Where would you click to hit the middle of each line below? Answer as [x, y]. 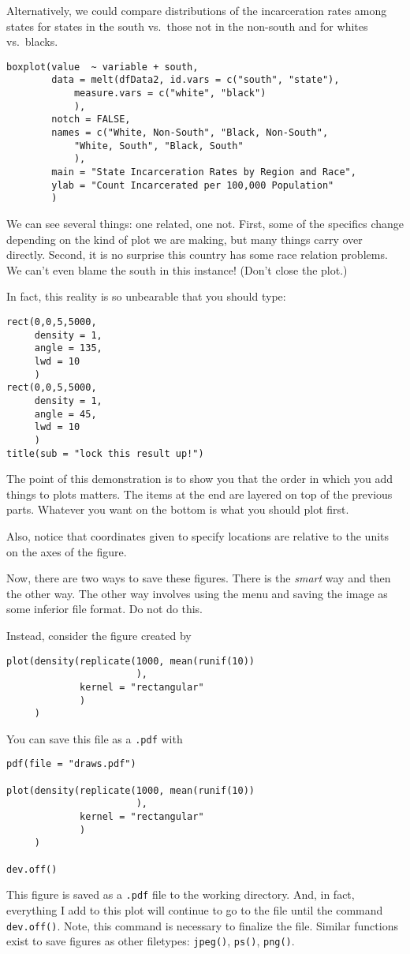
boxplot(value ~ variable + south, [102, 67]
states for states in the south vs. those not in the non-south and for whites [187, 26]
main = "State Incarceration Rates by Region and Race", [204, 172]
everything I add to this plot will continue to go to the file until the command [195, 910]
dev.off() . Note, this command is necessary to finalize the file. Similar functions [202, 925]
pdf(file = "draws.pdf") [71, 764]
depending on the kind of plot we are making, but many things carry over [184, 239]
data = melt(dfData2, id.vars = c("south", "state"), [196, 80]
